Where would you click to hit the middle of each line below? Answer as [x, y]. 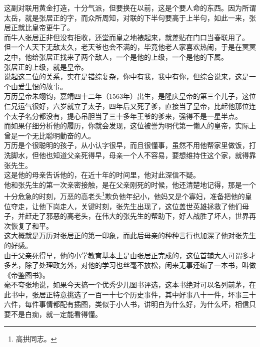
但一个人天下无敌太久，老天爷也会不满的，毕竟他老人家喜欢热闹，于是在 [123, 47]
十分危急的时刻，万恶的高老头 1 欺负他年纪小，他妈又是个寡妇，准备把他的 [124, 195]
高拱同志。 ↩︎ [36, 338]
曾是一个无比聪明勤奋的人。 [49, 135]
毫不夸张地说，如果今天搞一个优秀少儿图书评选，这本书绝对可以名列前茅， [126, 285]
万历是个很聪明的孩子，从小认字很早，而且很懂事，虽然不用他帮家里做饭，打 [130, 145]
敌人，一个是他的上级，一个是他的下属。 [161, 56]
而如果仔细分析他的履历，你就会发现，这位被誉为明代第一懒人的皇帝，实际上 [130, 126]
